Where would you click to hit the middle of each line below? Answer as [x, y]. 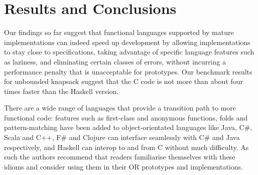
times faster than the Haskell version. [61, 91]
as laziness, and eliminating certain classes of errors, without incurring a [115, 61]
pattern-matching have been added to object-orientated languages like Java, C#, [128, 127]
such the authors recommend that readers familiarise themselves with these [120, 157]
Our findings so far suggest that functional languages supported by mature [119, 32]
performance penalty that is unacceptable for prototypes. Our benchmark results [128, 71]
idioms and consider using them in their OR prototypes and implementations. [123, 166]
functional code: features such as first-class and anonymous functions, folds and [126, 117]
